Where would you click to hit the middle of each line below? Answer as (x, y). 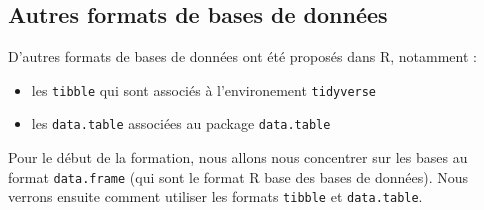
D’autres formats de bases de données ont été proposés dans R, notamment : (242, 56)
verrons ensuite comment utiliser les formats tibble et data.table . (215, 196)
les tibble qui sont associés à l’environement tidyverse (204, 89)
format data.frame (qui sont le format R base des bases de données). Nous (238, 176)
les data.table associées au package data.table (181, 123)
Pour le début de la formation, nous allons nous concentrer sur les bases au (238, 157)
